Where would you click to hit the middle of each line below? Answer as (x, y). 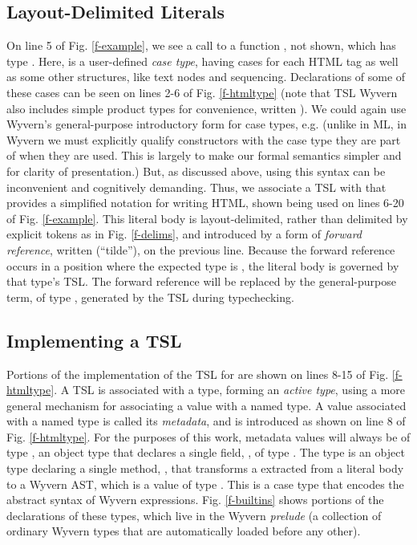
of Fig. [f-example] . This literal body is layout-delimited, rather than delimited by (207, 218)
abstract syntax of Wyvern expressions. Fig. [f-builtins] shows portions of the (195, 500)
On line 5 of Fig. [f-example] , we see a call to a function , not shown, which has (201, 45)
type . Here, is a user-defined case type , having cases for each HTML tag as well (202, 61)
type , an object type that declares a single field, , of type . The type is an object (206, 452)
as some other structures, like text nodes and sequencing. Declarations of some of (206, 77)
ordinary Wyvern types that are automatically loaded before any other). (184, 531)
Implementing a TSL (94, 340)
